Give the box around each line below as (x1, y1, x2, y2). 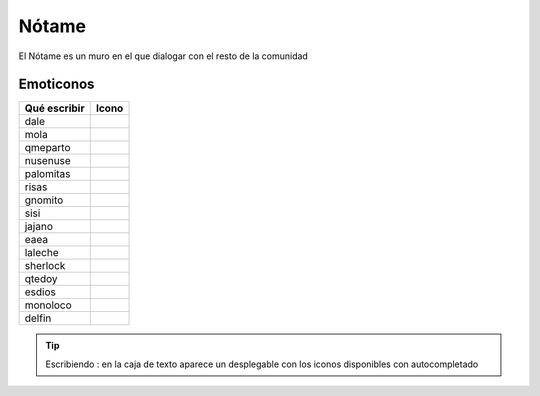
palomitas (24, 167, 71, 181)
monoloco (24, 298, 72, 312)
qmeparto (24, 141, 71, 155)
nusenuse (24, 154, 72, 168)
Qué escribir (24, 101, 85, 115)
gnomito (24, 193, 64, 207)
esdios (24, 285, 57, 299)
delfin (24, 311, 52, 325)
